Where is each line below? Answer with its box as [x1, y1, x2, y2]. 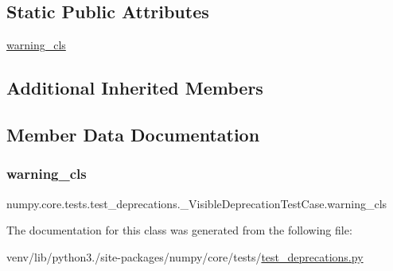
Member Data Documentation [6, 122, 260, 146]
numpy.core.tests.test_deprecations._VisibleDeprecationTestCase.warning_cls [6, 195, 387, 211]
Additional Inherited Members [6, 75, 263, 100]
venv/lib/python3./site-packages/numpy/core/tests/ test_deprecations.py [6, 248, 364, 265]
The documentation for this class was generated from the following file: [6, 222, 352, 238]
